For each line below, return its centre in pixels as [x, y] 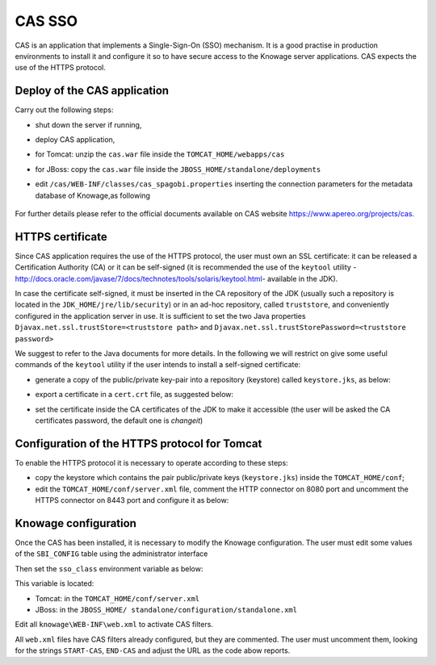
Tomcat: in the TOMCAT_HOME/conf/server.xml [117, 598]
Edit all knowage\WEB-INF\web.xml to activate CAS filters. [114, 625]
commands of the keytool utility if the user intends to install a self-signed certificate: [158, 365]
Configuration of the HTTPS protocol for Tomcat [138, 443]
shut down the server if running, [88, 124]
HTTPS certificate [61, 237]
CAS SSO [46, 21]
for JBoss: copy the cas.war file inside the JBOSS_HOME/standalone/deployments [178, 169]
